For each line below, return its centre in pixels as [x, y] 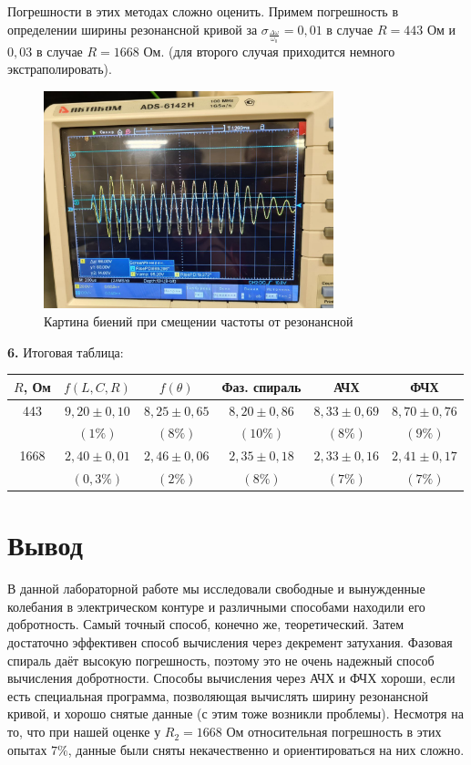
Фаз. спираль [261, 386]
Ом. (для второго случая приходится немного [269, 51]
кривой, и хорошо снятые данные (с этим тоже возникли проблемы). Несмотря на [235, 713]
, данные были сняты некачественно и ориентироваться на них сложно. [266, 749]
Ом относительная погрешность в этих [334, 732]
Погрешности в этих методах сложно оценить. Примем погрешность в [203, 11]
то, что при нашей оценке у [84, 732]
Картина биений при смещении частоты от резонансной [199, 321]
